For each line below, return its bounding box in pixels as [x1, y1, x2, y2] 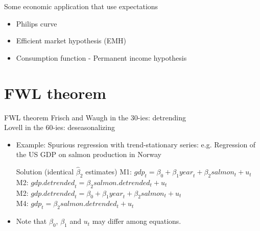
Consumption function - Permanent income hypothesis [16, 52, 187, 63]
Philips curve [16, 18, 57, 29]
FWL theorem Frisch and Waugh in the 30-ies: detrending [4, 112, 186, 122]
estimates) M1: [85, 166, 132, 177]
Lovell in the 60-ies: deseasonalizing [4, 122, 115, 133]
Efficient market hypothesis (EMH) [16, 35, 127, 46]
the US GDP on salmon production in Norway [16, 149, 161, 160]
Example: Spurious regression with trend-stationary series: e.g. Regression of [16, 139, 256, 149]
